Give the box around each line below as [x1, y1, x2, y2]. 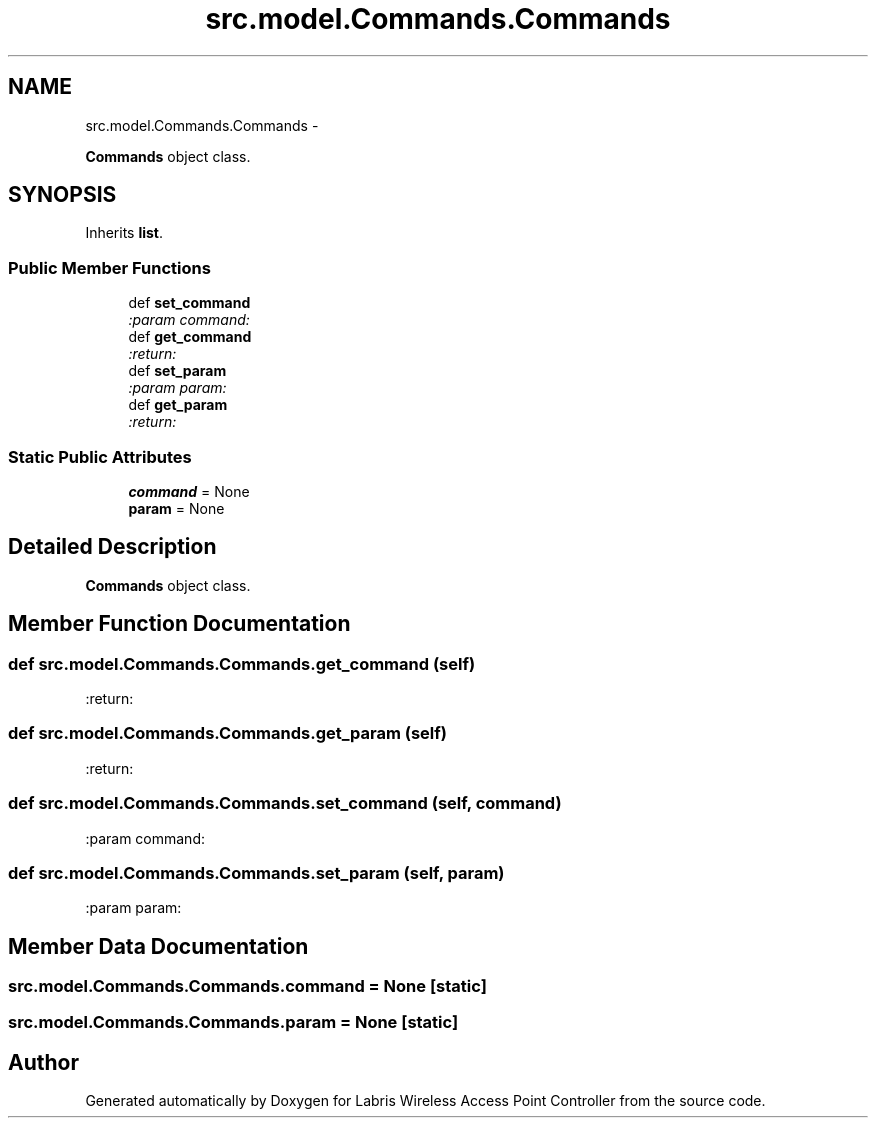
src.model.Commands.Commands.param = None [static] [8, 1012, 459, 1033]
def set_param [128, 362, 227, 380]
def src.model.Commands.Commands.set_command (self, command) [8, 793, 562, 814]
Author [8, 1049, 79, 1075]
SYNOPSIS [8, 182, 117, 208]
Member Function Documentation [8, 611, 351, 637]
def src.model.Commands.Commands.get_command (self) [8, 653, 476, 674]
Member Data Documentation [8, 933, 309, 959]
